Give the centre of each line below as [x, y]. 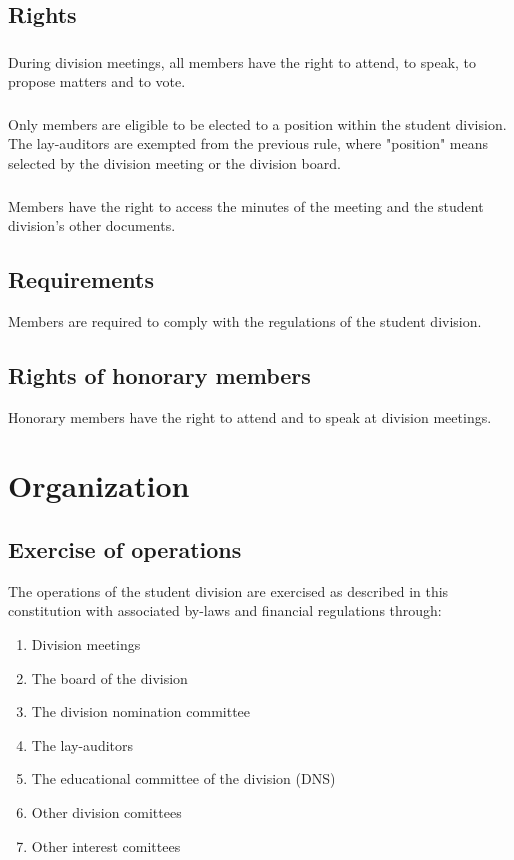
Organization [99, 485]
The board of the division [109, 677]
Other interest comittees [106, 845]
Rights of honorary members [159, 374]
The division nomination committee [141, 711]
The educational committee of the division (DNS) [183, 778]
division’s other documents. [92, 225]
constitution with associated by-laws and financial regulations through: [225, 610]
